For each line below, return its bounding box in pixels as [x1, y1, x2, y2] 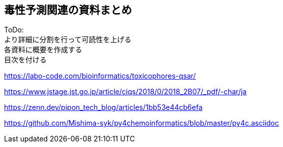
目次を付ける [4, 55, 47, 64]
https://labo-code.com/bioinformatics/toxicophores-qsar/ [4, 71, 196, 81]
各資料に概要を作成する [4, 45, 82, 54]
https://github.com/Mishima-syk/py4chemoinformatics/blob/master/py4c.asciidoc [4, 119, 279, 128]
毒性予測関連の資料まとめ [4, 4, 132, 16]
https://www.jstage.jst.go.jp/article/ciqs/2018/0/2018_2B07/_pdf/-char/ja [4, 87, 247, 96]
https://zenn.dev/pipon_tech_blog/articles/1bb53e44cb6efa [4, 103, 203, 112]
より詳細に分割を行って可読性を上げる [4, 35, 132, 44]
